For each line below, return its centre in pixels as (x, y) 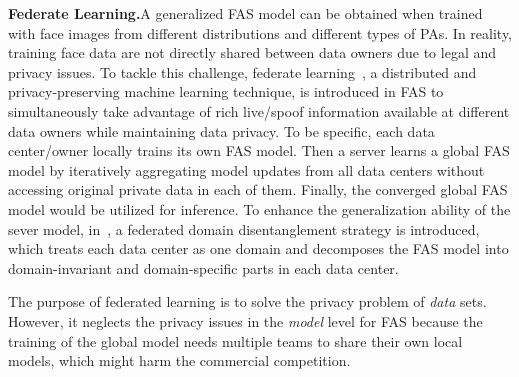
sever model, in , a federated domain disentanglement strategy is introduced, (244, 228)
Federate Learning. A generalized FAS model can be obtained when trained (245, 13)
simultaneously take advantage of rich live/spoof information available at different (259, 110)
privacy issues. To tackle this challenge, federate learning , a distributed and (242, 71)
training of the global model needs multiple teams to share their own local (235, 340)
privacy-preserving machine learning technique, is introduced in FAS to (226, 91)
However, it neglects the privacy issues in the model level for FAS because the (245, 320)
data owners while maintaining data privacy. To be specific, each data (221, 130)
